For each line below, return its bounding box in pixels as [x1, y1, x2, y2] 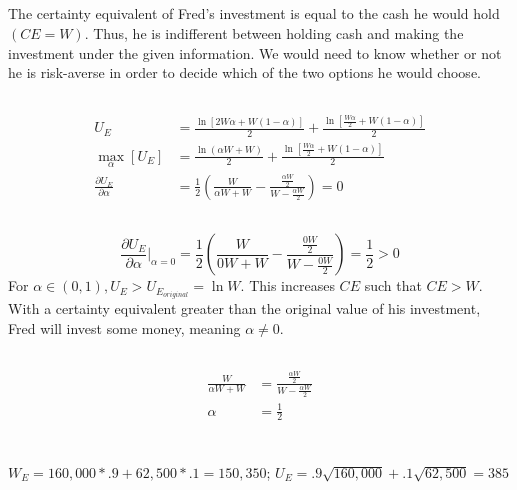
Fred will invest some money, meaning [8, 318, 241, 338]
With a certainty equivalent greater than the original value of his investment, [8, 298, 481, 319]
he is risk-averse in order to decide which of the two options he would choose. [8, 62, 481, 83]
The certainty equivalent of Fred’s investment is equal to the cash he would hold [8, 3, 500, 24]
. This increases [240, 275, 335, 296]
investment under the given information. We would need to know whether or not [8, 42, 502, 63]
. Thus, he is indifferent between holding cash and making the [84, 22, 464, 43]
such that [364, 275, 422, 296]
